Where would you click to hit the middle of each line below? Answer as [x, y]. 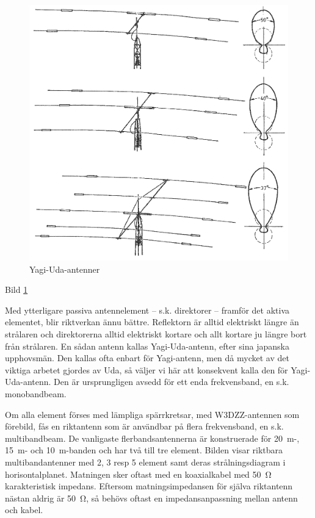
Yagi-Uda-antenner [65, 269]
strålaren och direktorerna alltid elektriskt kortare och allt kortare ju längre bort [156, 333]
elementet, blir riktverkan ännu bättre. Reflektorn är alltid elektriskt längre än [152, 322]
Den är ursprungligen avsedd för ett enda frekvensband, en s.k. [172, 382]
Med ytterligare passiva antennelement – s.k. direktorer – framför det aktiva [147, 310]
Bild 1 [16, 290]
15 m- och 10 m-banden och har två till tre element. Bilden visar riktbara [144, 450]
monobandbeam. [36, 393]
